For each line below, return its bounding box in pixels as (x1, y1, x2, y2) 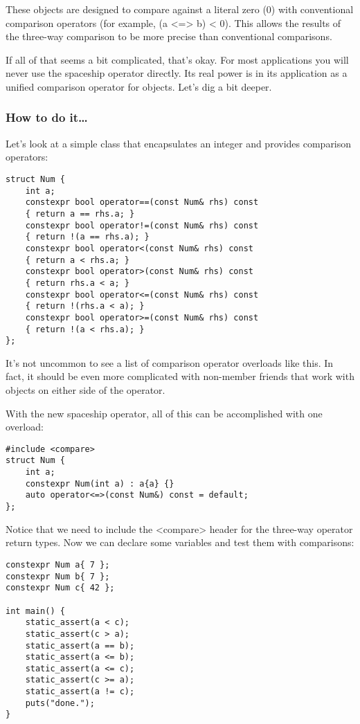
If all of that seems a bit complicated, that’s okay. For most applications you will (6, 52, 349, 66)
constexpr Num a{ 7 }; (6, 559, 110, 570)
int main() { (6, 606, 65, 616)
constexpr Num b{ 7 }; (6, 571, 110, 581)
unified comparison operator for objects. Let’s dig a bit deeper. (6, 79, 272, 93)
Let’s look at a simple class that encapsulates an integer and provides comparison (6, 136, 352, 150)
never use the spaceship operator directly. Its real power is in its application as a (6, 66, 348, 80)
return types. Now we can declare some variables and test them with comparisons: (6, 535, 354, 550)
